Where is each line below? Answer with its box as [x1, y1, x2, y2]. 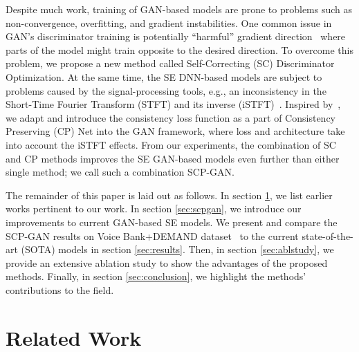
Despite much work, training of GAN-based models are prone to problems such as [6, 2, 353, 16]
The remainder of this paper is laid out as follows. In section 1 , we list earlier [6, 187, 333, 202]
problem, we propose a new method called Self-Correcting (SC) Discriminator [6, 56, 335, 71]
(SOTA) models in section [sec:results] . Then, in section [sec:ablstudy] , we [21, 242, 334, 257]
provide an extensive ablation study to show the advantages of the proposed [6, 255, 328, 270]
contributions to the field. [6, 282, 114, 297]
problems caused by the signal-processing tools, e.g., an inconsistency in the [6, 83, 326, 98]
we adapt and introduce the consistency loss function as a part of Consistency [6, 110, 335, 124]
